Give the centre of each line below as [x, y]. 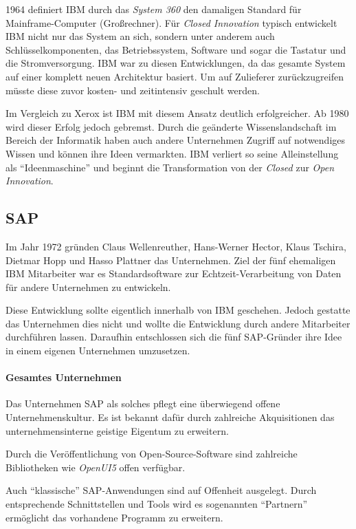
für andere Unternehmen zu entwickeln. [88, 287]
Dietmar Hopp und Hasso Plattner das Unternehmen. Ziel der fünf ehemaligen [171, 260]
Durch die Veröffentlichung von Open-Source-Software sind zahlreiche [152, 454]
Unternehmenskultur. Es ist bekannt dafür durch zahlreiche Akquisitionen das [170, 417]
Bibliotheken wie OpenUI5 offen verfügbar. [96, 467]
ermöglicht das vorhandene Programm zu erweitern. [114, 517]
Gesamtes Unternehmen [64, 377]
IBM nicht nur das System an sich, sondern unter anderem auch [140, 36]
